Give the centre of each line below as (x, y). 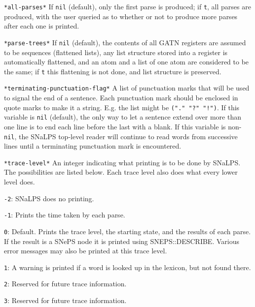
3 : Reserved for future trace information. (65, 300)
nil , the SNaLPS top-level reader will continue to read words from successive (121, 136)
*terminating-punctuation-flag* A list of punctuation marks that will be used (127, 88)
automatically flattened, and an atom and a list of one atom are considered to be (127, 62)
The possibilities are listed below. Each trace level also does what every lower (121, 172)
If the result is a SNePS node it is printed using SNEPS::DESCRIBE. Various (122, 241)
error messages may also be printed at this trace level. (86, 251)
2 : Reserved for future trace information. (65, 284)
